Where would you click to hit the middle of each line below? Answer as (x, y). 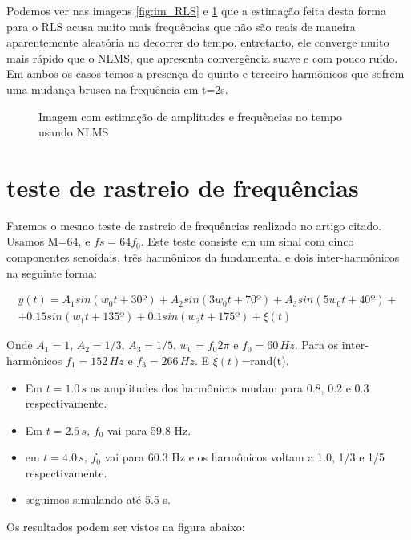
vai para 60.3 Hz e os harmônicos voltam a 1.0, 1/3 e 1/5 (245, 457)
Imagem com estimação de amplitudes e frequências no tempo (190, 116)
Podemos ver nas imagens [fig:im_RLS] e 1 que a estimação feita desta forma (196, 10)
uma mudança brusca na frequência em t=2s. (117, 89)
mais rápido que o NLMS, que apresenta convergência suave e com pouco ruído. (202, 57)
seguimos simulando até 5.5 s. (98, 499)
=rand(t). (265, 360)
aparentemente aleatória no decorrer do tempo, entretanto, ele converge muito (198, 42)
